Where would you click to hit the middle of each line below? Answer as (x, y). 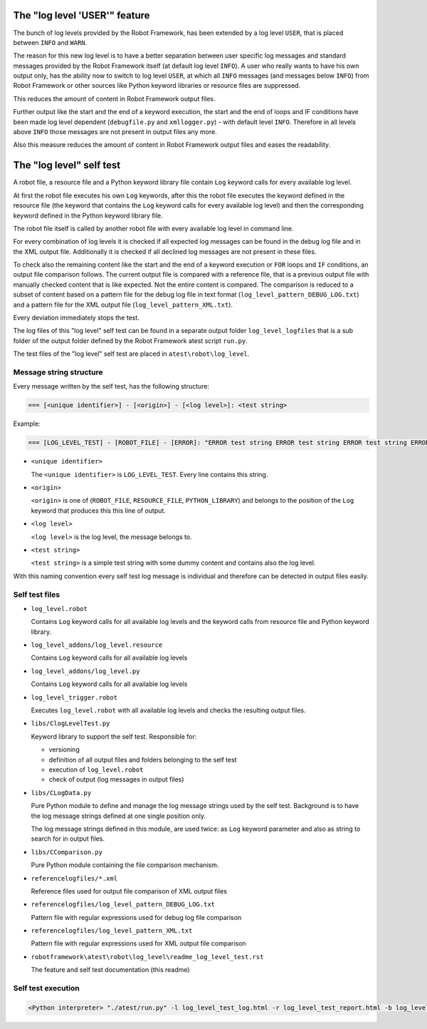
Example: (27, 424)
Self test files (37, 594)
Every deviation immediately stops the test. (77, 318)
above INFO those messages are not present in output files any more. (115, 132)
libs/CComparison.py (67, 852)
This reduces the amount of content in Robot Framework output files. (115, 98)
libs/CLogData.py (61, 793)
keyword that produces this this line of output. (99, 511)
